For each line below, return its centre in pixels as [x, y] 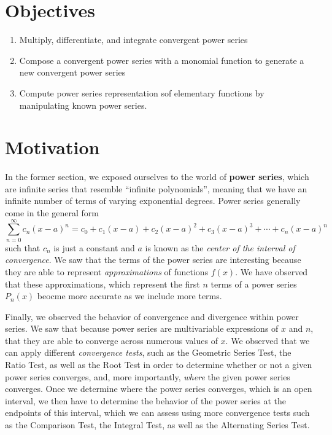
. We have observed [272, 271]
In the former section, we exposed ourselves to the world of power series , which [157, 177]
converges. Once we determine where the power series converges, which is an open [159, 389]
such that [23, 247]
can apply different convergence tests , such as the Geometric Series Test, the [148, 352]
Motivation [52, 147]
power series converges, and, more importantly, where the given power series [148, 376]
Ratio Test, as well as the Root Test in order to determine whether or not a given [159, 365]
